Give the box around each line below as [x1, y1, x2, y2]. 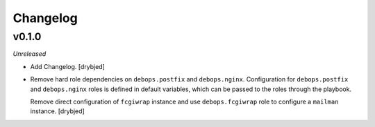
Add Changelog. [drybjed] [30, 62, 106, 70]
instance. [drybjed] [30, 107, 85, 115]
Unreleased [12, 50, 47, 58]
